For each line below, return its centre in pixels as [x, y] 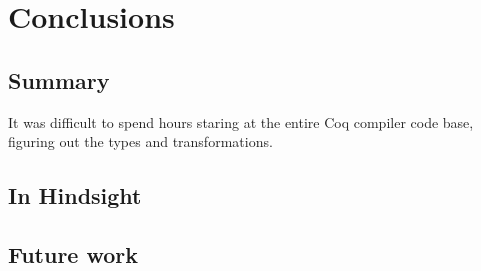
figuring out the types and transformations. [140, 141]
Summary [59, 79]
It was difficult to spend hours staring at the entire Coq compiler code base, [241, 121]
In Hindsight [75, 195]
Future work [73, 253]
